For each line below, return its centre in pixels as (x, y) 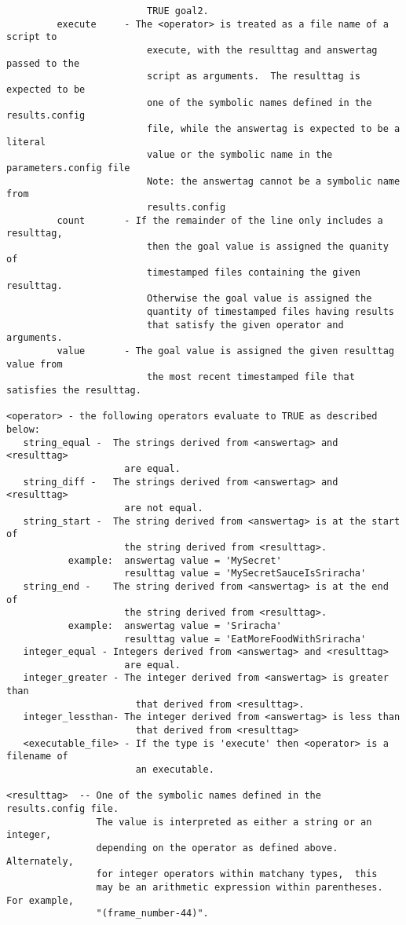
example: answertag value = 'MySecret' (175, 560)
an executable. (175, 770)
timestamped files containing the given (254, 273)
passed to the (43, 63)
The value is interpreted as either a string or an (234, 822)
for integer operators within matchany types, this (237, 874)
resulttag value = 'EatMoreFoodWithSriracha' (245, 639)
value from (35, 364)
